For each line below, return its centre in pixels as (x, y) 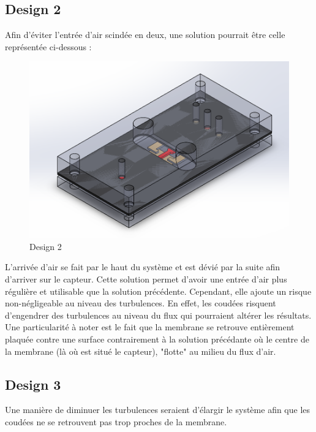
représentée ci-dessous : (48, 46)
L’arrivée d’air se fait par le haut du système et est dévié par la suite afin (143, 267)
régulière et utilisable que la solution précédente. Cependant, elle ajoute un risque (158, 291)
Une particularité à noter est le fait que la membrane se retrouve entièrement (150, 327)
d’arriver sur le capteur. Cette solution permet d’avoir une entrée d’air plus (146, 279)
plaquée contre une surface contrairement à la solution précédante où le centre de (157, 339)
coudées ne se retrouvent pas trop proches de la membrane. (116, 421)
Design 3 (33, 384)
